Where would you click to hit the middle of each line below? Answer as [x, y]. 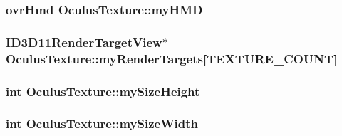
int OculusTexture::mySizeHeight [103, 91]
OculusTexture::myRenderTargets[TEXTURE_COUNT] [172, 58]
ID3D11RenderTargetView [84, 42]
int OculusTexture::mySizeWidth [102, 124]
